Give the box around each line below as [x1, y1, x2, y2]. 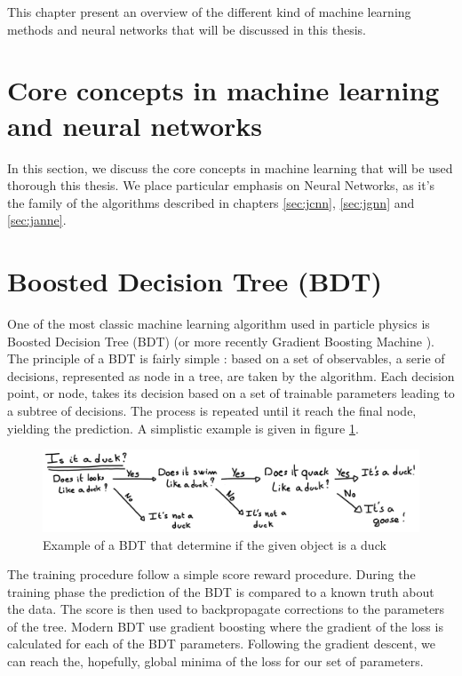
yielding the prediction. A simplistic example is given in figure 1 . [7, 418, 359, 437]
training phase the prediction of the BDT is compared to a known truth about [7, 582, 434, 600]
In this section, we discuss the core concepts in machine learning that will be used [7, 158, 453, 177]
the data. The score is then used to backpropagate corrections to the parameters [7, 600, 445, 618]
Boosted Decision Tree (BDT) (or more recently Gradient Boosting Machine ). [7, 331, 434, 350]
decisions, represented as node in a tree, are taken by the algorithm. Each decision [7, 366, 455, 385]
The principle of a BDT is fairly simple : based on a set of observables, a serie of [7, 349, 445, 368]
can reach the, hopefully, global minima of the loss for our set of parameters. [7, 652, 424, 671]
